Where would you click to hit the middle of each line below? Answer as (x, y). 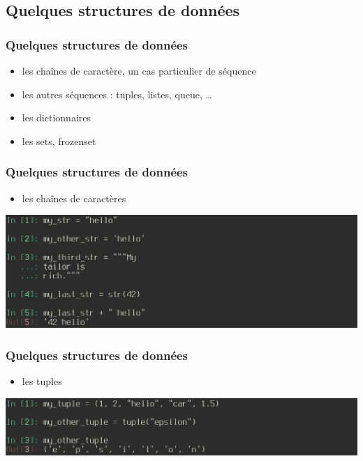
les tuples (42, 380)
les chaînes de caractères (74, 198)
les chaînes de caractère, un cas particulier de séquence (139, 70)
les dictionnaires (56, 118)
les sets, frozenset (59, 141)
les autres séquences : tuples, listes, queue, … (117, 94)
